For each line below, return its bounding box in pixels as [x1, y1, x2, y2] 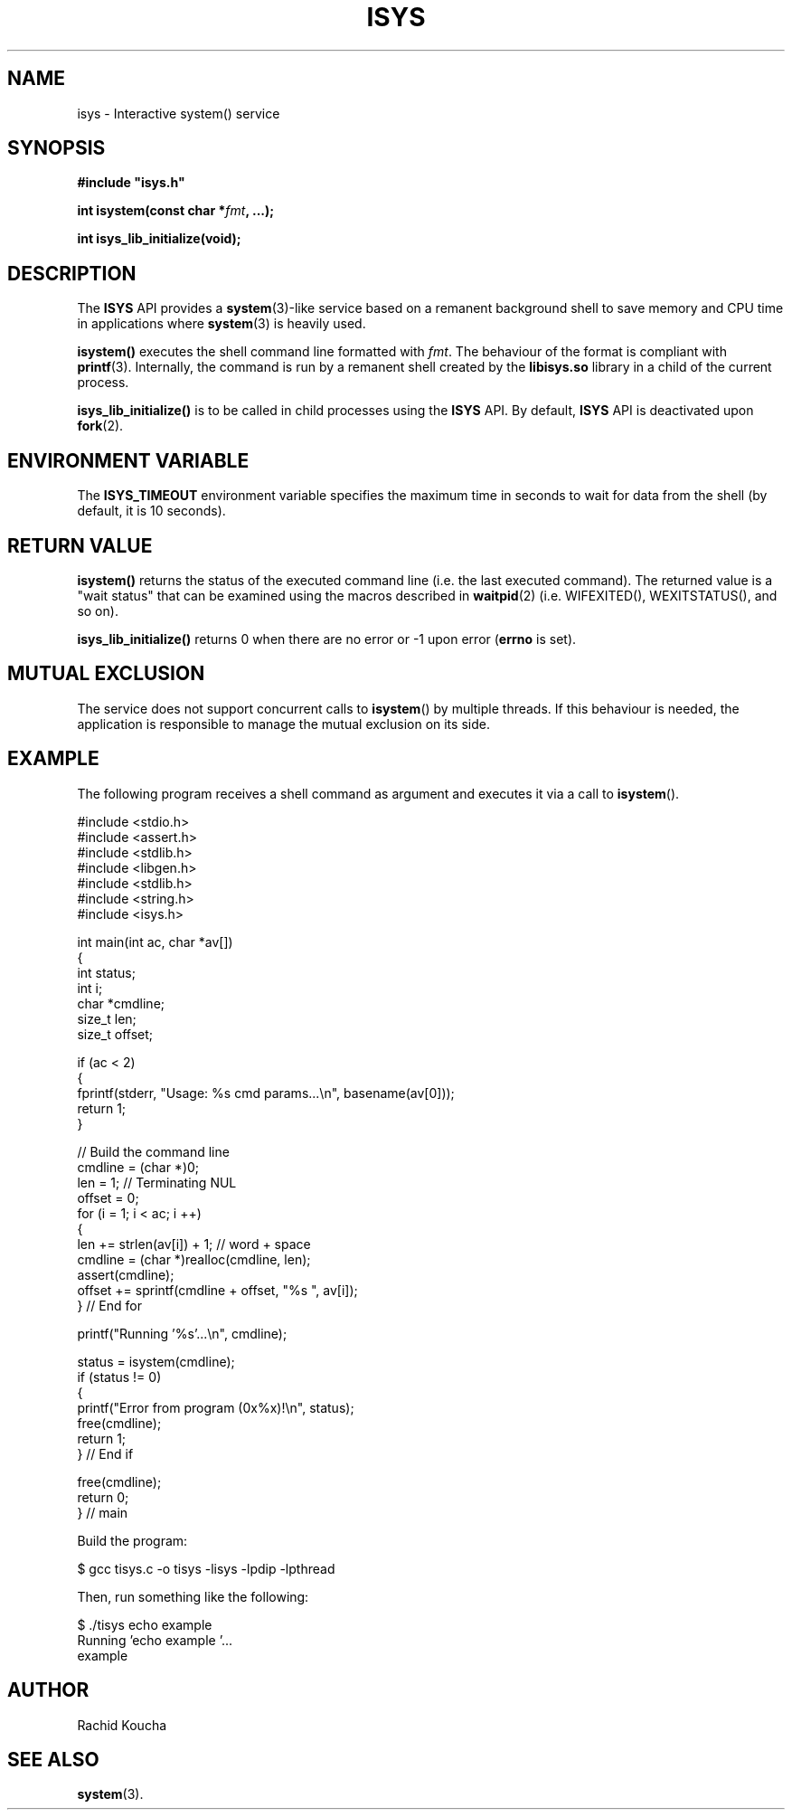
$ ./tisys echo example [77, 1616, 212, 1632]
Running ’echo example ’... [77, 1632, 232, 1648]
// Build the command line [77, 1143, 230, 1159]
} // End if [77, 1445, 134, 1462]
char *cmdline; [77, 995, 165, 1011]
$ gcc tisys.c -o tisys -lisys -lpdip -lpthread [77, 1560, 335, 1576]
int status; [77, 964, 136, 980]
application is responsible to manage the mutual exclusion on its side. [77, 715, 490, 732]
